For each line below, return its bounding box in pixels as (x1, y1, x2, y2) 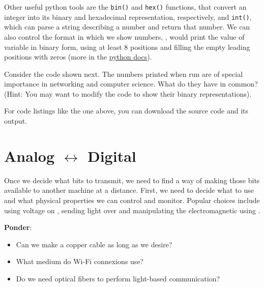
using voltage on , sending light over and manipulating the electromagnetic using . (4, 205, 260, 215)
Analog (4, 145, 55, 166)
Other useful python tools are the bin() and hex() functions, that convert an (4, 2, 247, 12)
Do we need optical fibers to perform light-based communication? (16, 273, 220, 283)
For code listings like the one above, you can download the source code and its (4, 105, 249, 116)
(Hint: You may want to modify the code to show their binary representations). (4, 88, 252, 99)
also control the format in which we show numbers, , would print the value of (4, 31, 245, 42)
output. (4, 116, 27, 126)
